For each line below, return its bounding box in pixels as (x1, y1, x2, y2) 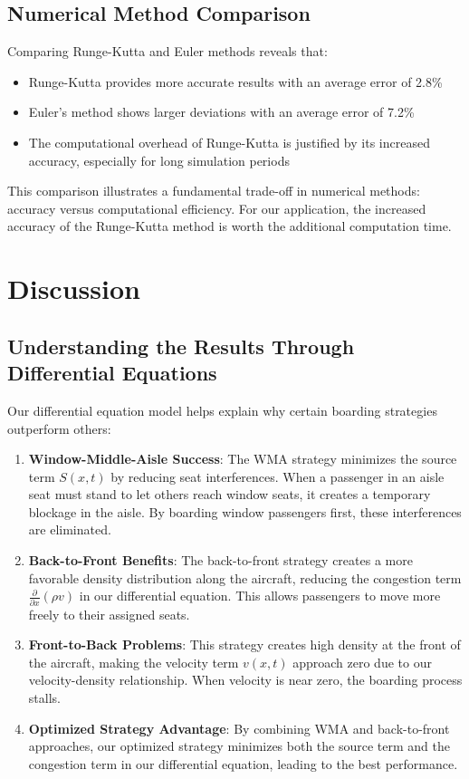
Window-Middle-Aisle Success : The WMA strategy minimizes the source (28, 449, 457, 468)
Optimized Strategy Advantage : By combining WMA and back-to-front (28, 718, 450, 737)
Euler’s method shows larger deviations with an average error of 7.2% (28, 102, 415, 121)
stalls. (28, 688, 61, 707)
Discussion (7, 270, 140, 307)
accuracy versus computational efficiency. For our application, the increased (7, 198, 426, 217)
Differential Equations (7, 359, 217, 387)
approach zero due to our (292, 652, 432, 671)
